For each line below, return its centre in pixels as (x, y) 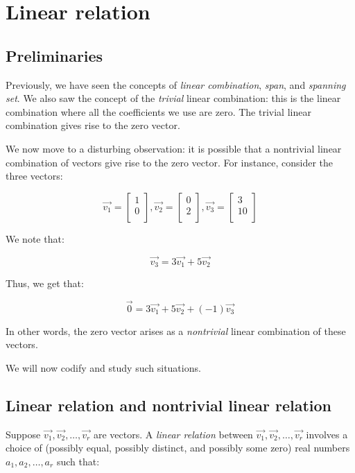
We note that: (35, 238)
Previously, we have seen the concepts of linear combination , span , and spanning (176, 84)
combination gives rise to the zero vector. (93, 125)
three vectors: (34, 176)
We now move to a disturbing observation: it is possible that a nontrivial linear (174, 148)
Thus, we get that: (45, 283)
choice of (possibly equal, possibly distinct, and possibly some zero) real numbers (178, 448)
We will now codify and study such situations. (103, 368)
